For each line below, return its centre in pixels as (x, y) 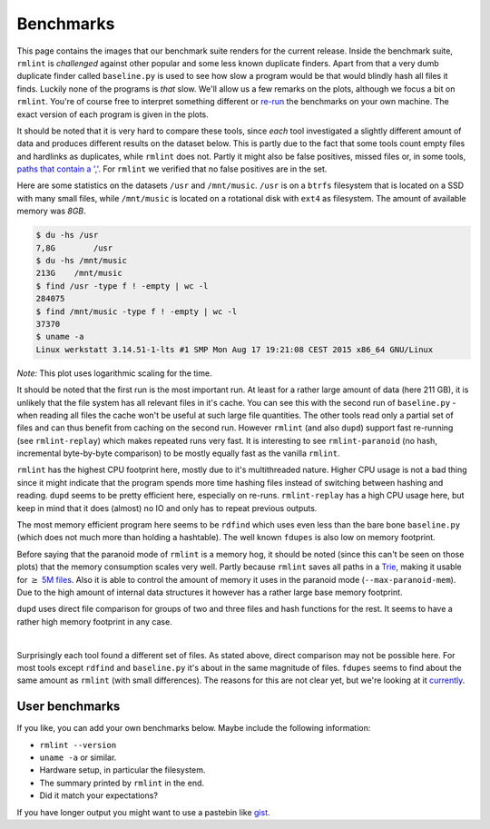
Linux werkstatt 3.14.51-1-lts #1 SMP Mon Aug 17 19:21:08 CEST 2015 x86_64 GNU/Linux (235, 349)
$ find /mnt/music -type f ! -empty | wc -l (137, 311)
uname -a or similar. (78, 757)
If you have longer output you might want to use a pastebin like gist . (144, 812)
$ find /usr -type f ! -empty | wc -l (122, 286)
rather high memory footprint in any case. (94, 621)
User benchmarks (69, 707)
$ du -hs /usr (67, 235)
